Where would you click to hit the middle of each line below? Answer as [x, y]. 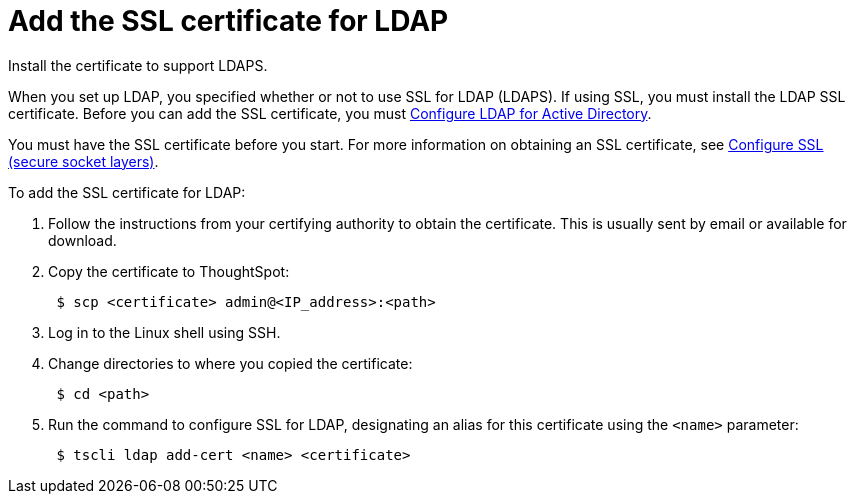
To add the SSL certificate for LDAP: [127, 192]
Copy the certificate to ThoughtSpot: [169, 271]
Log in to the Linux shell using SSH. [164, 332]
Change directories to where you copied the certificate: [230, 363]
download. [82, 240]
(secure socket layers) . [83, 161]
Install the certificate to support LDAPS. [138, 65]
